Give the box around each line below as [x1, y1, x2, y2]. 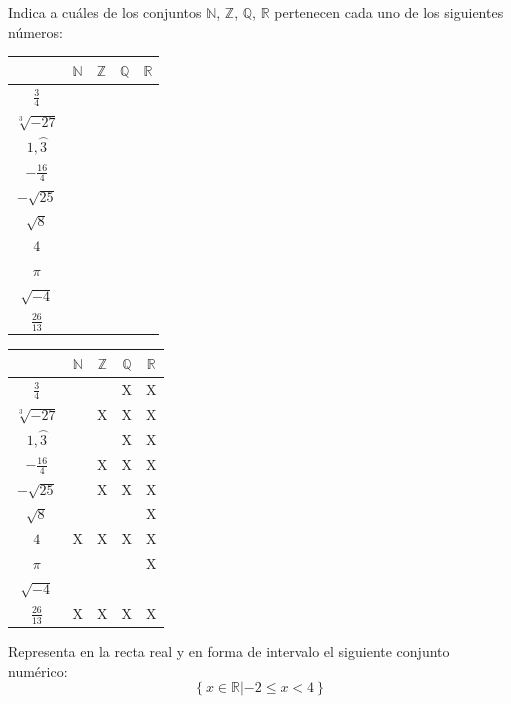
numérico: [8, 660, 68, 681]
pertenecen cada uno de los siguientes [274, 2, 504, 22]
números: [8, 21, 63, 42]
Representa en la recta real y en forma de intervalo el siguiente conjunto [8, 641, 450, 662]
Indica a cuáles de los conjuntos [8, 2, 202, 22]
